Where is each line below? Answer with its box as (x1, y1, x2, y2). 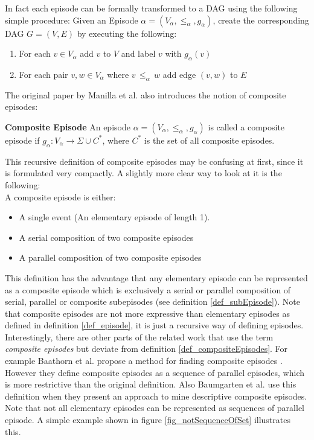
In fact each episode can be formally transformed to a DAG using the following (5, 2, 298, 14)
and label (121, 47, 156, 60)
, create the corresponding (213, 13, 309, 26)
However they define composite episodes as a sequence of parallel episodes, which (5, 366, 304, 378)
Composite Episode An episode (5, 120, 130, 133)
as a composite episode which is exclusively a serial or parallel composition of (5, 283, 291, 296)
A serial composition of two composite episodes (19, 231, 194, 243)
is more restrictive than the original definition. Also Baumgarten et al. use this (5, 378, 296, 391)
